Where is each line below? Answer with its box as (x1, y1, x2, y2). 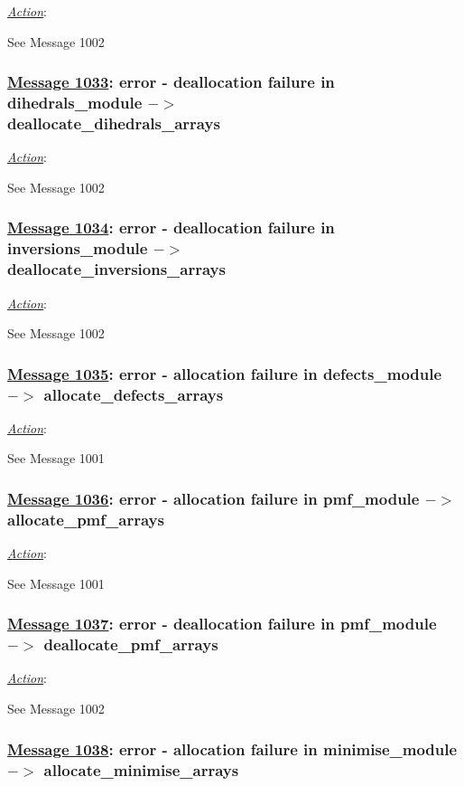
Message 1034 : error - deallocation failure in (7, 216, 335, 239)
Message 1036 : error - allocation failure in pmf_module (7, 487, 420, 509)
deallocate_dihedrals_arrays (7, 111, 220, 134)
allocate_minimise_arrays (43, 758, 239, 781)
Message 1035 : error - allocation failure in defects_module (7, 362, 442, 384)
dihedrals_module (7, 91, 143, 114)
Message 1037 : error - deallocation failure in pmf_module (7, 612, 437, 635)
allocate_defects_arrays (43, 383, 224, 405)
